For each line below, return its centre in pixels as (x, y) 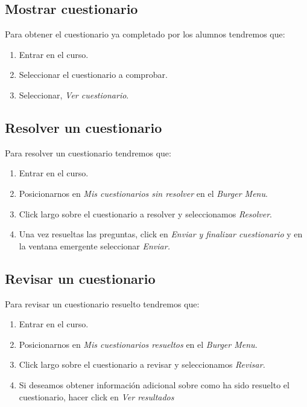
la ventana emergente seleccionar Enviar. (94, 245)
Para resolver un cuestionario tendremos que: (88, 152)
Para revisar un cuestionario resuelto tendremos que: (102, 303)
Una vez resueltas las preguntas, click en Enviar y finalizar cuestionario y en (161, 234)
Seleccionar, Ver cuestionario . (74, 95)
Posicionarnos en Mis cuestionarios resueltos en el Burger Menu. (138, 344)
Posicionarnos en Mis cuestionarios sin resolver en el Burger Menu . (143, 193)
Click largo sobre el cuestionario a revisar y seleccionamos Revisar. (142, 364)
